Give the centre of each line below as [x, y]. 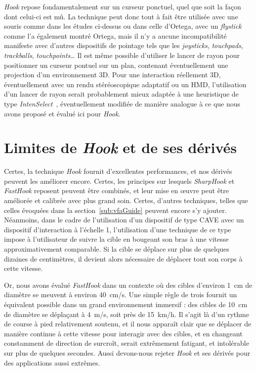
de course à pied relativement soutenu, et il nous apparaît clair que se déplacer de [128, 324]
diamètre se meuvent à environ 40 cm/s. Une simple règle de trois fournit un [121, 294]
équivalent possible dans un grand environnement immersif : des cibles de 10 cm [126, 304]
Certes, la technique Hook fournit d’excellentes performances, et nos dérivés [118, 171]
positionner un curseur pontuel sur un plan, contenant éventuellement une [116, 65]
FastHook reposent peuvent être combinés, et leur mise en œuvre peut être [117, 190]
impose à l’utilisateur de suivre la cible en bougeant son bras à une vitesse [116, 239]
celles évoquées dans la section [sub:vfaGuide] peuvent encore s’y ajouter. [115, 210]
